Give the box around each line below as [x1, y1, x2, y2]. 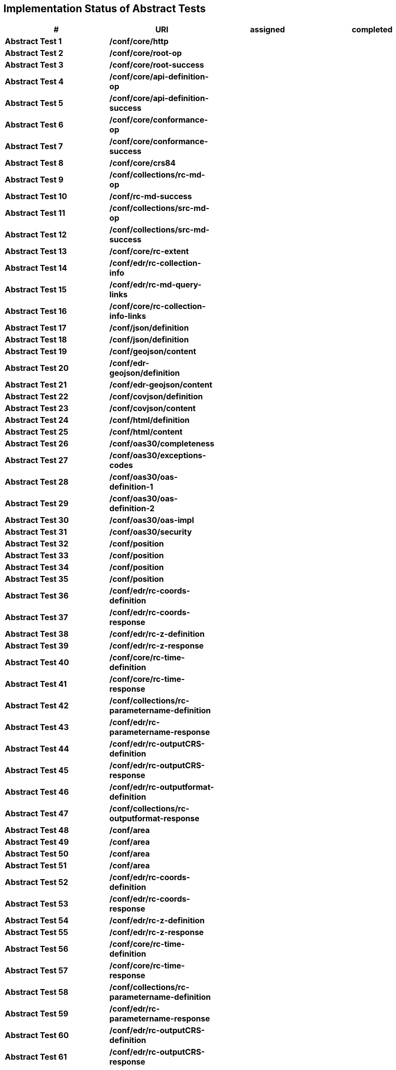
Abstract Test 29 [5, 498, 69, 509]
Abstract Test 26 [5, 439, 69, 449]
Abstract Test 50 [5, 849, 69, 859]
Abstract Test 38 [5, 629, 69, 639]
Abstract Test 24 [5, 415, 69, 425]
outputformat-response [109, 813, 199, 824]
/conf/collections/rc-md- [109, 170, 205, 180]
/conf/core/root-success [109, 60, 204, 70]
